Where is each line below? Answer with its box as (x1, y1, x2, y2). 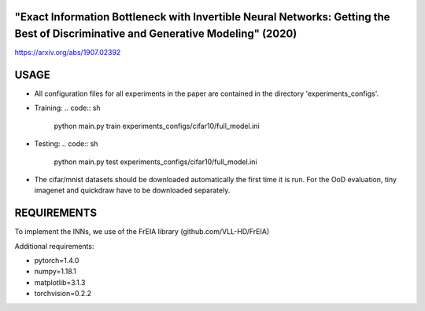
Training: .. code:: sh (34, 103, 102, 113)
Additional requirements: (14, 241, 94, 251)
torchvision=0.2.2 (34, 289, 92, 298)
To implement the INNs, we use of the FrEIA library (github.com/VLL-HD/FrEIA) (14, 227, 270, 236)
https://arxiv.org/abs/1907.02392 (14, 48, 121, 57)
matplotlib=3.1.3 (34, 277, 86, 287)
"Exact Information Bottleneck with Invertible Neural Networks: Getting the (14, 10, 390, 24)
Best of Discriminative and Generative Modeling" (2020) (14, 27, 297, 41)
